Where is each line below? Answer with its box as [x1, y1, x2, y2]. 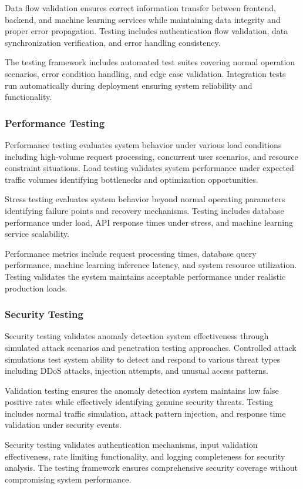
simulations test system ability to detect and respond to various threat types [5, 353, 281, 365]
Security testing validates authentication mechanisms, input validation [5, 438, 258, 451]
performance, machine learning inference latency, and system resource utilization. [5, 259, 297, 271]
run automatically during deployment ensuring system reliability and [5, 79, 253, 91]
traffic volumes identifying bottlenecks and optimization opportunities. [5, 173, 258, 185]
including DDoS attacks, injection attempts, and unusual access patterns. [5, 364, 268, 377]
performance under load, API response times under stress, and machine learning [5, 216, 293, 228]
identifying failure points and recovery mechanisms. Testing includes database [5, 204, 284, 216]
